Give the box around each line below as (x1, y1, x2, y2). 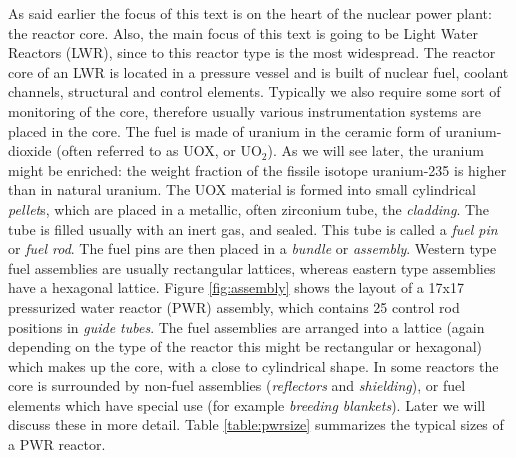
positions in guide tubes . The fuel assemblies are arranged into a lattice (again (8, 316, 485, 337)
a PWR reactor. (8, 434, 106, 455)
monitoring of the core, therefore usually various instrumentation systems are (8, 100, 481, 121)
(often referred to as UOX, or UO (56, 140, 262, 161)
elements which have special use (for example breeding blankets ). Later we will (8, 394, 486, 415)
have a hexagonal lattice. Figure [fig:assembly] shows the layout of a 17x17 (8, 277, 464, 298)
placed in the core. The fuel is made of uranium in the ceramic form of (8, 120, 441, 141)
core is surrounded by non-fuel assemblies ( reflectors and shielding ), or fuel (8, 375, 466, 396)
